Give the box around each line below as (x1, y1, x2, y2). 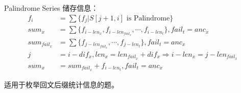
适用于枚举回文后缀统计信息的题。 (4, 79, 118, 89)
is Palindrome (126, 14, 170, 22)
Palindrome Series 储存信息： (4, 3, 99, 13)
